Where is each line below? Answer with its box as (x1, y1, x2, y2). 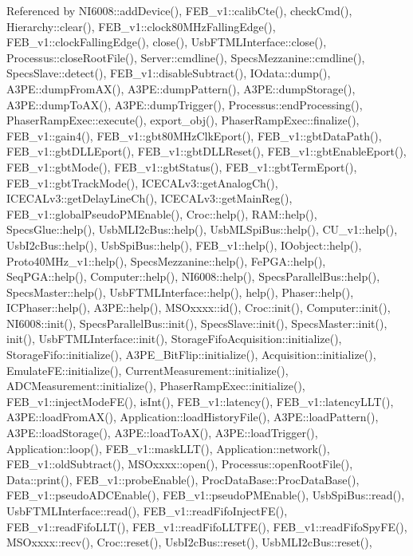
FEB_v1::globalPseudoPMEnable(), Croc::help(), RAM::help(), (6, 205, 317, 222)
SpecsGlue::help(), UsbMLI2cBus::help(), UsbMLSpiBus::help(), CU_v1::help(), (6, 221, 398, 238)
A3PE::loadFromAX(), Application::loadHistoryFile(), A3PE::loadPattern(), (6, 408, 379, 425)
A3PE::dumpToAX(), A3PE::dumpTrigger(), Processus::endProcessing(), (6, 96, 363, 112)
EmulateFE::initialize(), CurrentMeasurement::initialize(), (6, 361, 289, 378)
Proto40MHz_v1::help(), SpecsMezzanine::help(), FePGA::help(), (6, 252, 326, 269)
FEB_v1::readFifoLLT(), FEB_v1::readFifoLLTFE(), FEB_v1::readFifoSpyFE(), (6, 518, 407, 534)
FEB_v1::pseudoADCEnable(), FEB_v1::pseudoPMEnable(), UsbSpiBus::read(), (6, 487, 405, 503)
